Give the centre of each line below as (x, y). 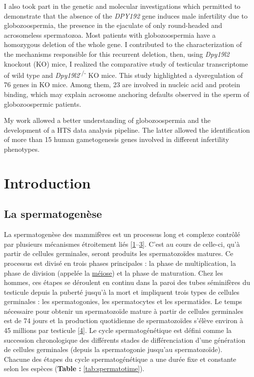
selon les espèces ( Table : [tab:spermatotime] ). (74, 368)
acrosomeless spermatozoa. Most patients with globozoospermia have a (110, 35)
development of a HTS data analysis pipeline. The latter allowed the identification (127, 130)
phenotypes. (22, 149)
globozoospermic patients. (43, 104)
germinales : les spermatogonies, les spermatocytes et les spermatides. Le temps (123, 301)
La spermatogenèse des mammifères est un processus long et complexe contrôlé (122, 234)
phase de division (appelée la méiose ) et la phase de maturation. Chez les (114, 272)
